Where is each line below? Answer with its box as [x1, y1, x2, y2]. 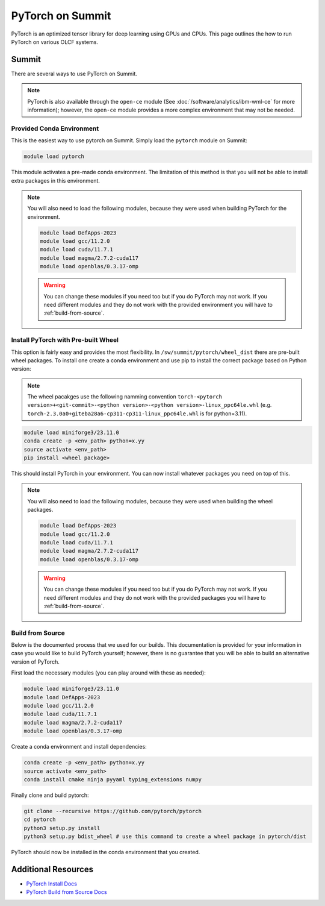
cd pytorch [23, 816, 56, 823]
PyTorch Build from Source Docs [26, 889, 108, 896]
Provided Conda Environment [11, 124, 99, 133]
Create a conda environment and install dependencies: [11, 743, 147, 750]
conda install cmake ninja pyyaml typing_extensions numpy [23, 776, 202, 783]
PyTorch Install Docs [26, 880, 78, 887]
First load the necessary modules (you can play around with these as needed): [11, 669, 206, 676]
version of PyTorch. [11, 658, 60, 665]
